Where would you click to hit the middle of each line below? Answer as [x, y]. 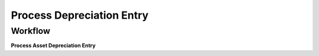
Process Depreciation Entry [80, 15]
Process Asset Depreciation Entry [53, 45]
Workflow [30, 31]
